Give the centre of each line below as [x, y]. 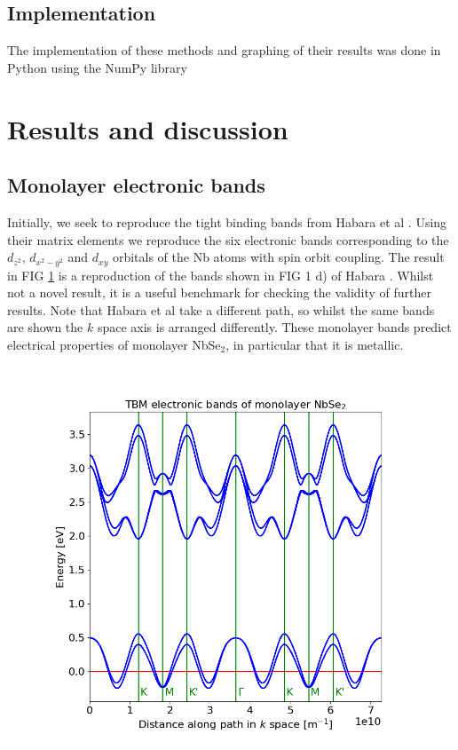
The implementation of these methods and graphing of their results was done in [224, 50]
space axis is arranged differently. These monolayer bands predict [274, 327]
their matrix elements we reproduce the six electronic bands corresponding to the [228, 239]
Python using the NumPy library [97, 67]
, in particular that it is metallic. [315, 344]
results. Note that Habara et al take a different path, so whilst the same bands [221, 309]
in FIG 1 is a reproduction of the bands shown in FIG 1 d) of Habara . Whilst [221, 275]
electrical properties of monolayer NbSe [114, 344]
